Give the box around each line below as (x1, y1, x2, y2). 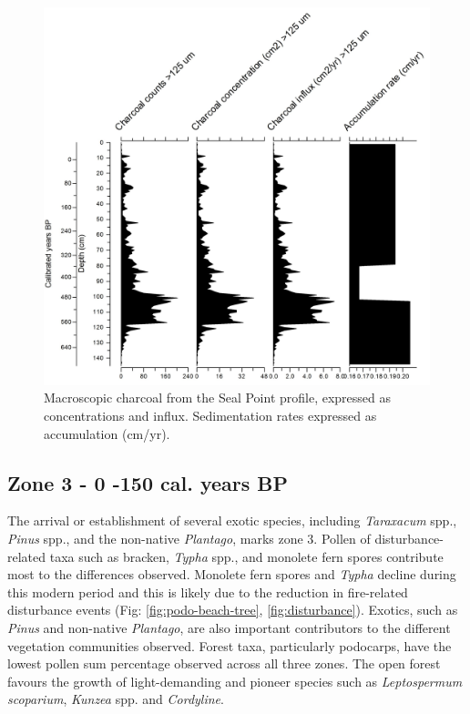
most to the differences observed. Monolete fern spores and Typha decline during (7, 565, 456, 584)
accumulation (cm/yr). (44, 423, 170, 443)
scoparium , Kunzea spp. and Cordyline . (7, 689, 224, 709)
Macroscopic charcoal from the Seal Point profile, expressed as (44, 388, 392, 407)
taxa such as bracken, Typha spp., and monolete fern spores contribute (49, 546, 444, 566)
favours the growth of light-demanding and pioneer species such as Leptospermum (7, 671, 463, 690)
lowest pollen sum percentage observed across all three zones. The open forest (7, 654, 441, 673)
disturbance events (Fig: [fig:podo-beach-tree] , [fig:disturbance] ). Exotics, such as (7, 600, 458, 619)
